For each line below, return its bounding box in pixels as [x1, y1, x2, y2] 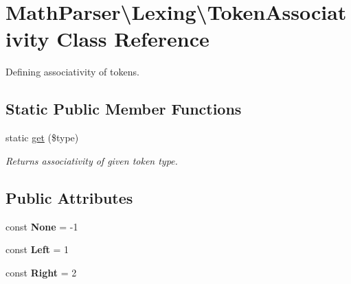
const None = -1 [5, 219, 78, 233]
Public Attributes [5, 187, 133, 208]
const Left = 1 [5, 242, 69, 257]
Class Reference [56, 25, 210, 53]
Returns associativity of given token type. [5, 153, 178, 167]
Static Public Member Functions [5, 98, 242, 119]
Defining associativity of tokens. [5, 64, 139, 79]
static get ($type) [5, 130, 79, 145]
